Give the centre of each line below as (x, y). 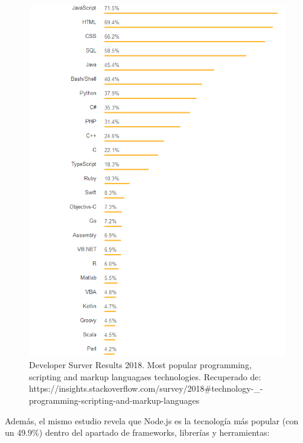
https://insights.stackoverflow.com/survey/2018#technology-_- (146, 388)
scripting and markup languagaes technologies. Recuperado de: (145, 376)
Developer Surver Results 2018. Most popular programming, (140, 365)
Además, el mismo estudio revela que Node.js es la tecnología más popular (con (152, 420)
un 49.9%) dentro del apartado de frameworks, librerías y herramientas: (137, 432)
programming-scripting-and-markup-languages (114, 400)
